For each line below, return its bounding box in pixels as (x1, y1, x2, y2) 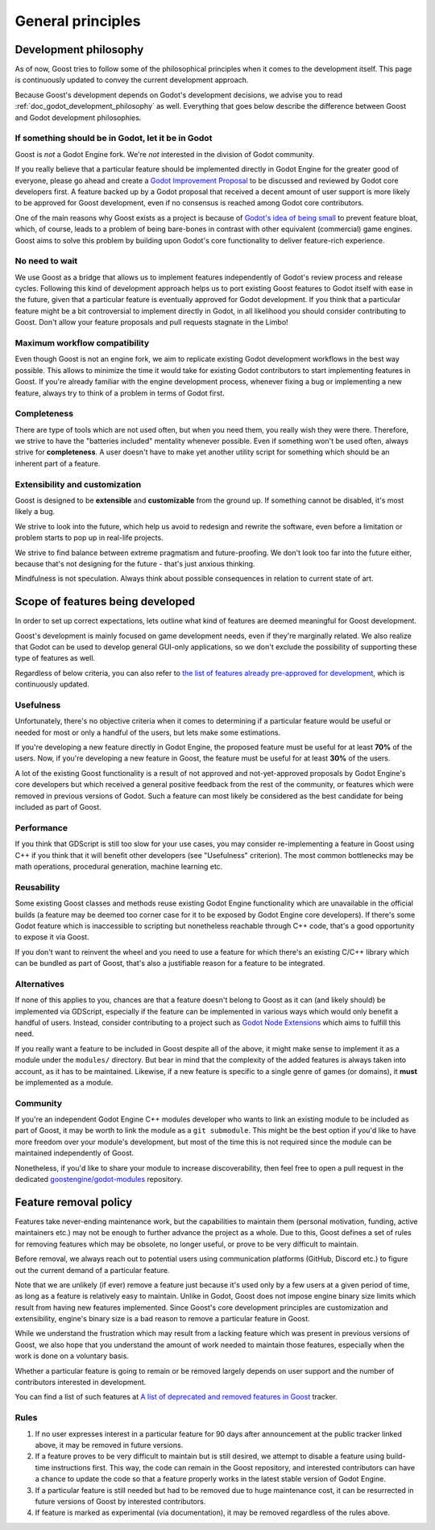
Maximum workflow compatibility (14, 337, 150, 348)
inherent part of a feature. (14, 458, 101, 468)
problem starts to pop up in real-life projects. (14, 533, 164, 543)
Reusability (14, 881, 60, 893)
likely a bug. (14, 507, 56, 516)
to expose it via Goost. (14, 932, 89, 942)
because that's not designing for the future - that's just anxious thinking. (14, 558, 255, 568)
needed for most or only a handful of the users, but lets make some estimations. (14, 728, 281, 737)
